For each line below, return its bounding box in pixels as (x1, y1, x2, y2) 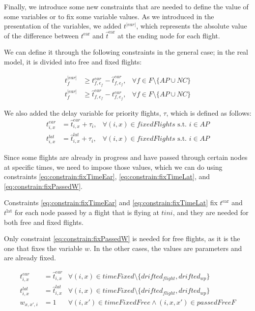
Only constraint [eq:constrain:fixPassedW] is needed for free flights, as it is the (4, 233, 240, 244)
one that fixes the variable (4, 243, 83, 253)
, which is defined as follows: (166, 107, 252, 118)
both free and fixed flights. (4, 217, 84, 227)
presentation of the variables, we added (4, 21, 122, 31)
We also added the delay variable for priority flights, (4, 107, 161, 118)
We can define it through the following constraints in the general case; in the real (4, 47, 248, 57)
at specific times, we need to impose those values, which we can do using (4, 161, 223, 172)
